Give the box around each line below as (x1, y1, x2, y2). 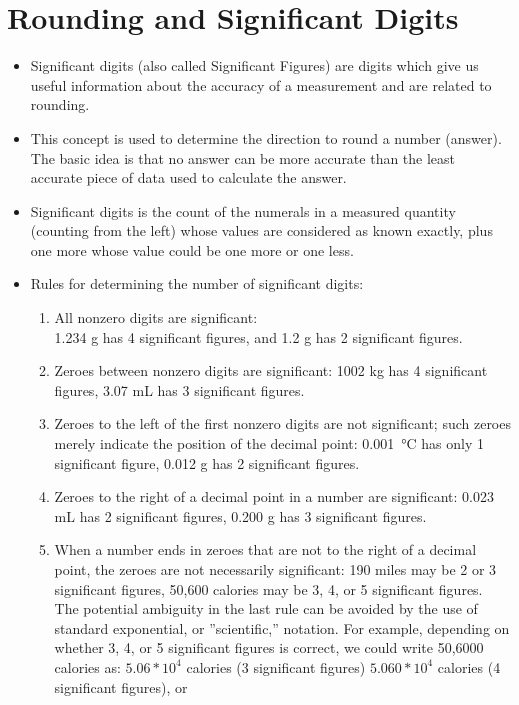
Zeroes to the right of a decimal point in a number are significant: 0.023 (54, 486, 494, 507)
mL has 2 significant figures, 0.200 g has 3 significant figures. (54, 505, 427, 526)
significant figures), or (54, 676, 188, 697)
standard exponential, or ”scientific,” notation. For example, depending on (54, 617, 510, 638)
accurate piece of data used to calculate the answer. (30, 167, 347, 188)
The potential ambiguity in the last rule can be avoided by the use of (54, 598, 478, 619)
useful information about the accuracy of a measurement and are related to (30, 74, 492, 95)
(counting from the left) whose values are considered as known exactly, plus (30, 220, 493, 241)
